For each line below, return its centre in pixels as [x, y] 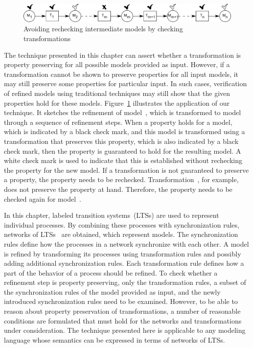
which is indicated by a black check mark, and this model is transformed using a [125, 131]
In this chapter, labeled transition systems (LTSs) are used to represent [112, 215]
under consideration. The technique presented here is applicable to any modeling [125, 330]
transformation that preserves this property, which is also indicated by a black [121, 141]
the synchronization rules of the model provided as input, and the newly [112, 291]
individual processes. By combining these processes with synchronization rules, [122, 224]
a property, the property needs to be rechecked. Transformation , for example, [121, 179]
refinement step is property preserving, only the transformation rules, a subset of [125, 282]
